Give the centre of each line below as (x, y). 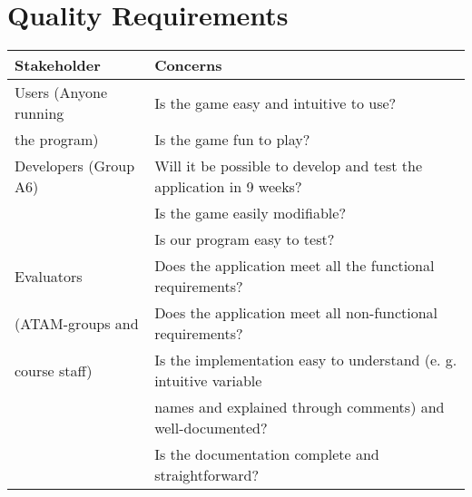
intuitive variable (208, 381)
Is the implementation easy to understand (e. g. (306, 360)
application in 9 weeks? (228, 187)
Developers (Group (75, 166)
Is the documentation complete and (267, 454)
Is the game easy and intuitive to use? (275, 102)
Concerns (188, 65)
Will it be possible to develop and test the (289, 166)
